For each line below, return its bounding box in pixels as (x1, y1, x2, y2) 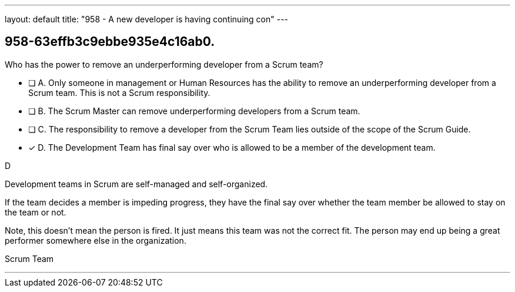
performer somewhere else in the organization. (5, 235, 186, 245)
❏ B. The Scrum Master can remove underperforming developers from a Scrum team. (28, 105, 360, 116)
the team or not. (5, 207, 66, 217)
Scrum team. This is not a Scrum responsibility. (28, 87, 210, 98)
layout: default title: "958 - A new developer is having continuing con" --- (5, 14, 289, 24)
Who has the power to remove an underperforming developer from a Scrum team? (5, 59, 323, 69)
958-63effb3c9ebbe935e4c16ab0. (5, 34, 215, 49)
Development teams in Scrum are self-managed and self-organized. (5, 178, 268, 189)
